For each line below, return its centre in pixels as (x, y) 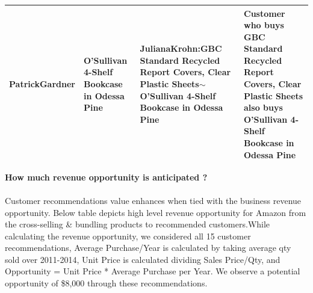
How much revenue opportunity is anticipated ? (106, 177)
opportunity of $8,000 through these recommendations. (106, 283)
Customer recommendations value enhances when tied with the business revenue (153, 200)
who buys (264, 25)
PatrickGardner (42, 84)
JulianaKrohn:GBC (181, 48)
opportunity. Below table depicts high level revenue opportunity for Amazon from (156, 212)
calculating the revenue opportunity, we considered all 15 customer (128, 236)
